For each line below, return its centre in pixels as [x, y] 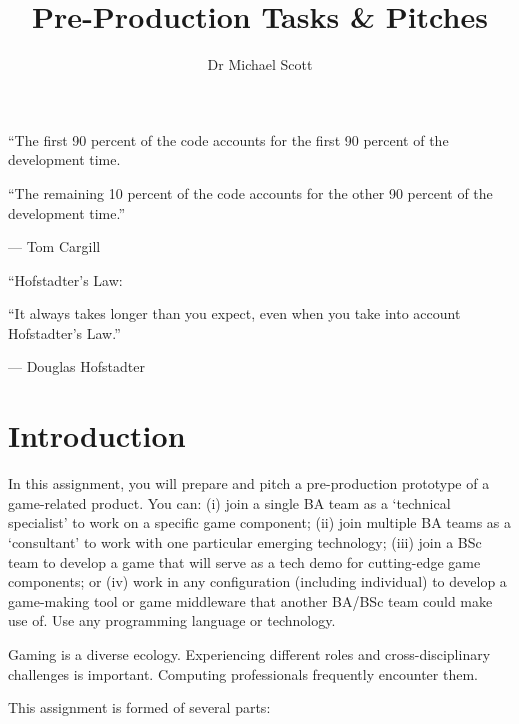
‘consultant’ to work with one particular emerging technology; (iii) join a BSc [245, 541]
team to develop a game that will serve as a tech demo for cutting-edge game [244, 561]
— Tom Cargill [54, 246]
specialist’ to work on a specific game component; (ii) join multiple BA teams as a [260, 522]
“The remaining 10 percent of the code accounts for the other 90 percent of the [250, 192]
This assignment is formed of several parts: [139, 707]
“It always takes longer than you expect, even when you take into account [234, 313]
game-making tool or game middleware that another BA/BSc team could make [250, 600]
